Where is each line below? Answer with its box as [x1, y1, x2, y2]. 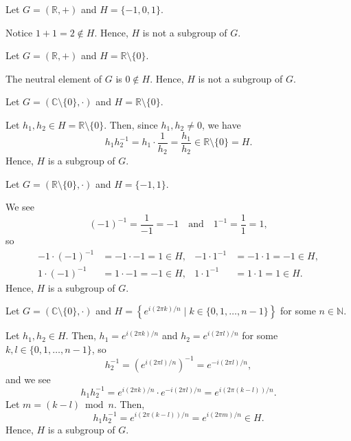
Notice [5, 25, 33, 39]
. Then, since [104, 117, 158, 131]
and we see [5, 372, 51, 386]
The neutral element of [5, 71, 102, 85]
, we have [201, 117, 241, 131]
